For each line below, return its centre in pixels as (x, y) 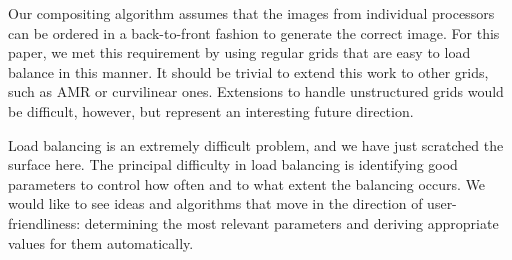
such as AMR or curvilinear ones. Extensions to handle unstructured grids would (256, 91)
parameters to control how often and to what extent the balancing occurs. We (247, 183)
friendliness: (44, 222)
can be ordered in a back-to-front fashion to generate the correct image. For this (254, 32)
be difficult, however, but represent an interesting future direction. (211, 110)
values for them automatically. (101, 242)
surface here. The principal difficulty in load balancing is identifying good (233, 164)
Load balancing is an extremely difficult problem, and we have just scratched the (256, 144)
